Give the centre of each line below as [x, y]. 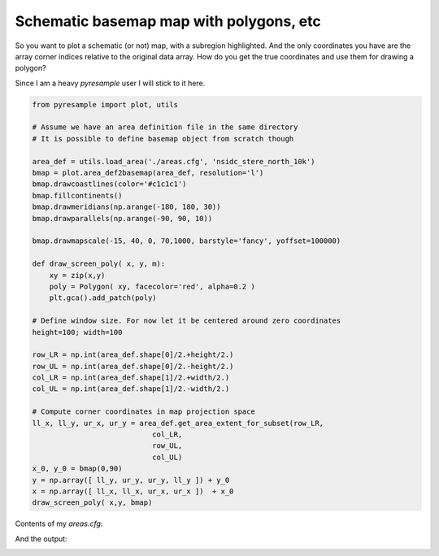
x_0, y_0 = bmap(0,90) [77, 469]
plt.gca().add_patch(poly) [103, 298]
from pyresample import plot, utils [105, 104]
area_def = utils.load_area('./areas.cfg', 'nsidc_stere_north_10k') [174, 161]
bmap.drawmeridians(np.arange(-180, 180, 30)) [126, 207]
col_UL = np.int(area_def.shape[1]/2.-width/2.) [131, 389]
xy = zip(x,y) [77, 275]
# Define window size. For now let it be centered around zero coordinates [187, 321]
